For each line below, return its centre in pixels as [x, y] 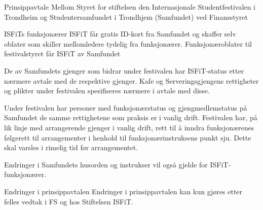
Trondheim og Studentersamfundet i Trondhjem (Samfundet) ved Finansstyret [126, 16]
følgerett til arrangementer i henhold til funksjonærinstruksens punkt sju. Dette [128, 137]
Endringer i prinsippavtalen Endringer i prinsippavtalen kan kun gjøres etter [123, 191]
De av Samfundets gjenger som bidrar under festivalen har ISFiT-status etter [124, 70]
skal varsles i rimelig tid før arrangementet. [71, 147]
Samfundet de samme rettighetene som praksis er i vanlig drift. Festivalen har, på [131, 117]
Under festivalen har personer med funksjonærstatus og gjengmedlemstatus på [126, 107]
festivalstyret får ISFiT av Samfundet [62, 54]
